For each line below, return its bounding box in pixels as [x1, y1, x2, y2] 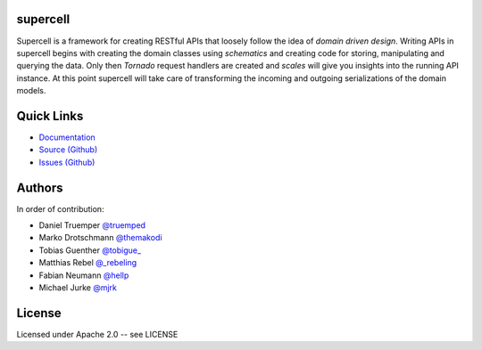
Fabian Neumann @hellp [38, 270, 129, 281]
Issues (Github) [38, 157, 96, 167]
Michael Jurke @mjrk [38, 282, 118, 293]
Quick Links [16, 108, 84, 124]
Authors [16, 180, 63, 195]
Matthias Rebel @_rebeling [38, 257, 137, 268]
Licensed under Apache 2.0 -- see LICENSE [16, 329, 179, 339]
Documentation [38, 132, 96, 142]
